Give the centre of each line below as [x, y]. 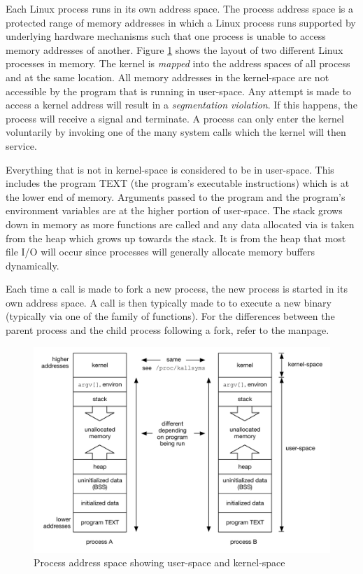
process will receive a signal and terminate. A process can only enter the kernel [175, 118]
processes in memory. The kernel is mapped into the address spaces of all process [178, 63]
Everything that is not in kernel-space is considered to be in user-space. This [170, 169]
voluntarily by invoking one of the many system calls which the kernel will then [176, 132]
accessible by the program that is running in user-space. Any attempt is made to [179, 91]
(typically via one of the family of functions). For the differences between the [170, 316]
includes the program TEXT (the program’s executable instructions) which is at [178, 183]
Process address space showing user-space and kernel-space [159, 562]
